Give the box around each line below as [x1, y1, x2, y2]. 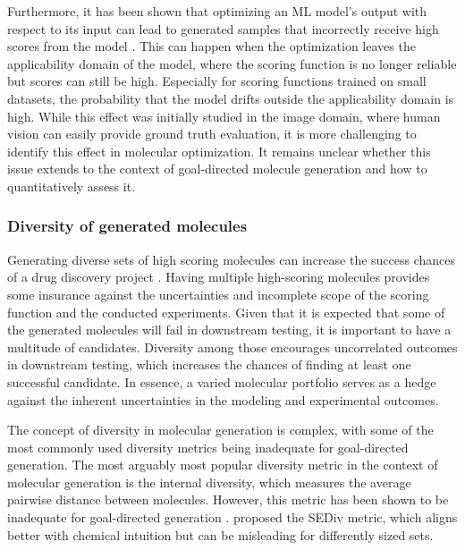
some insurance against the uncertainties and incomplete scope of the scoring [7, 284, 429, 303]
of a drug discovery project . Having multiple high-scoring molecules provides [7, 267, 430, 286]
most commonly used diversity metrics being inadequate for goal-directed [7, 437, 409, 456]
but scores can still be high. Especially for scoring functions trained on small [7, 72, 427, 90]
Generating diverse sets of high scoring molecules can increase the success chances [7, 250, 456, 268]
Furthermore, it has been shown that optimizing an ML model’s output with [7, 2, 427, 20]
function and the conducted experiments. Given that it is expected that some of [7, 302, 445, 321]
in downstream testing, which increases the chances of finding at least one [7, 355, 411, 374]
